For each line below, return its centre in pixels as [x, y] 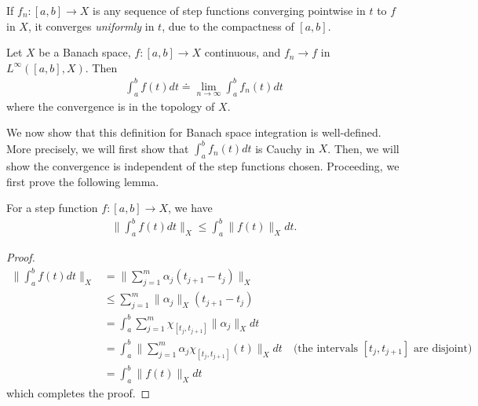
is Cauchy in [285, 148]
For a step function [52, 208]
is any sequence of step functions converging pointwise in [229, 10]
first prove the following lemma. [83, 181]
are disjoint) [443, 348]
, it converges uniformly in [91, 26]
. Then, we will [363, 148]
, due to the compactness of [228, 26]
